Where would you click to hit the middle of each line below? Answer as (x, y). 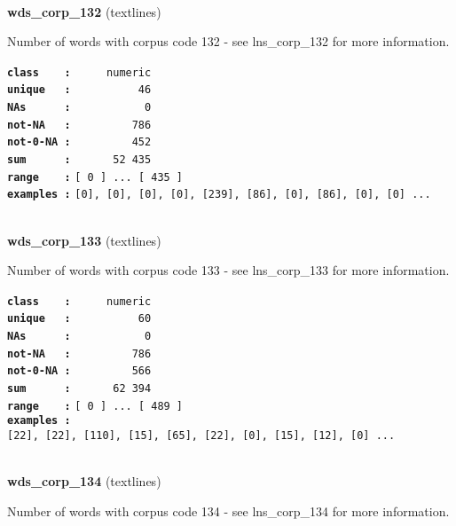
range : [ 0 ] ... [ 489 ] (95, 406)
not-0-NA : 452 (79, 142)
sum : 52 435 (79, 160)
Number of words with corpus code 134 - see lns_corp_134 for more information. (228, 510)
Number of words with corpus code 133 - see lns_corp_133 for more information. (228, 270)
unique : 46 (79, 90)
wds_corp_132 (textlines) (84, 11)
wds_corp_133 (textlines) (84, 240)
